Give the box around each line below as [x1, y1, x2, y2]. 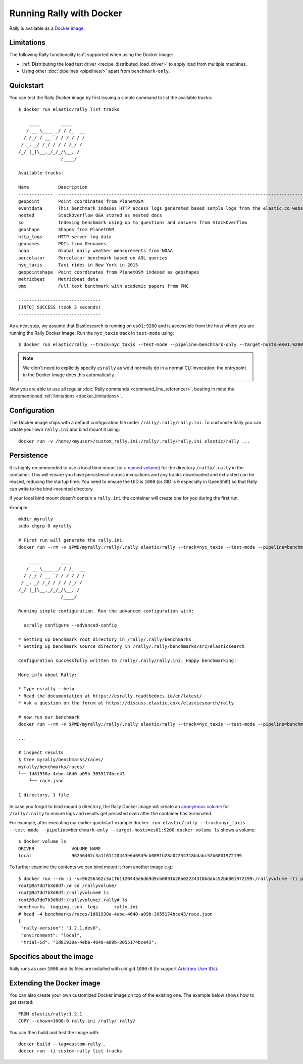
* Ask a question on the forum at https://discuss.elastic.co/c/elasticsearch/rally [18, 700, 234, 706]
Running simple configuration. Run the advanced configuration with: [18, 608, 194, 614]
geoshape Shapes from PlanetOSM [18, 227, 115, 233]
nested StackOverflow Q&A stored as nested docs [18, 212, 163, 218]
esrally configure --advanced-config [23, 622, 117, 628]
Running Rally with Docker [9, 8, 122, 19]
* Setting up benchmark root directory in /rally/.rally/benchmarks [18, 636, 191, 642]
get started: [9, 999, 34, 1005]
